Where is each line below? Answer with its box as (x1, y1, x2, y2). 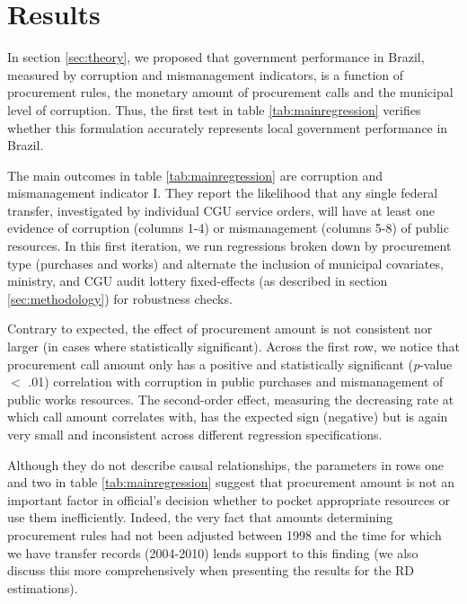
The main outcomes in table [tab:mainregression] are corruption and (7, 165, 383, 184)
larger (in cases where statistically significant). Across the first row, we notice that (7, 337, 461, 356)
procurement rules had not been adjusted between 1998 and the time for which (7, 525, 442, 544)
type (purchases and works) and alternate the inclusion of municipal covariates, (7, 253, 444, 272)
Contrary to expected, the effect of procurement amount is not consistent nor (7, 319, 433, 338)
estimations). (7, 578, 78, 597)
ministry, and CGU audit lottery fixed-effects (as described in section (7, 271, 388, 290)
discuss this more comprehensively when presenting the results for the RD (7, 561, 415, 580)
